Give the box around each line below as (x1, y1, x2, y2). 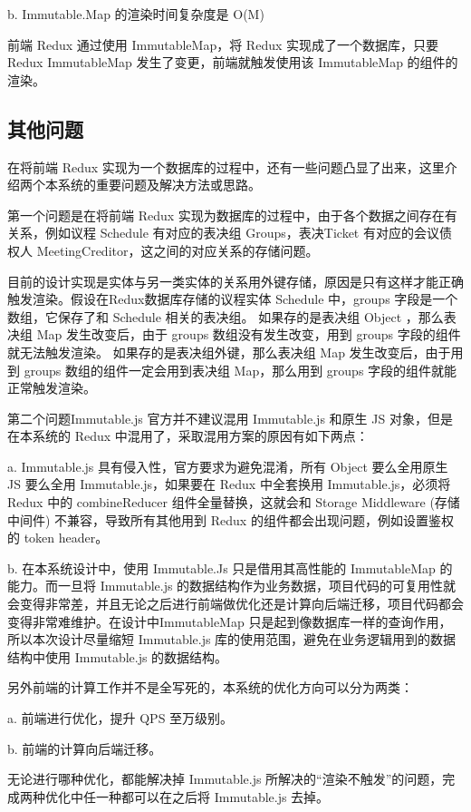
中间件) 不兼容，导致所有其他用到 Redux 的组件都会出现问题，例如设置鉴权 (7, 510, 454, 529)
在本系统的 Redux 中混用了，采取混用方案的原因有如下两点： (7, 426, 369, 445)
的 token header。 (7, 528, 109, 547)
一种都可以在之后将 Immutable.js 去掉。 (95, 787, 330, 806)
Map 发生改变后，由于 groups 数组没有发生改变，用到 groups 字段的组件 (36, 325, 461, 344)
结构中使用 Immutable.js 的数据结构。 (7, 647, 228, 666)
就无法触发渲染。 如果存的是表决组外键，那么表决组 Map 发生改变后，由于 (7, 342, 451, 361)
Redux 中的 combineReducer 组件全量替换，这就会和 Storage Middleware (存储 (7, 493, 460, 512)
